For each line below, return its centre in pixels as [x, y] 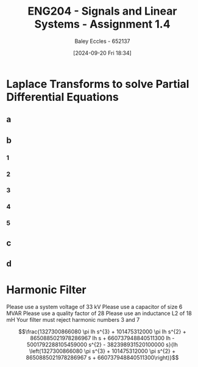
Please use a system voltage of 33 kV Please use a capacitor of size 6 [94, 307]
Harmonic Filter [46, 290]
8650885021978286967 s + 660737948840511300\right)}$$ [102, 358]
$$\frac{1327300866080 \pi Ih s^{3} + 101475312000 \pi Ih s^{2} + [102, 332]
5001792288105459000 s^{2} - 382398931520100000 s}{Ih [102, 345]
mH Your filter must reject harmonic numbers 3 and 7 [73, 320]
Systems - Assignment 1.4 [102, 24]
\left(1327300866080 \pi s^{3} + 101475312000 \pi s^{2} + [102, 351]
